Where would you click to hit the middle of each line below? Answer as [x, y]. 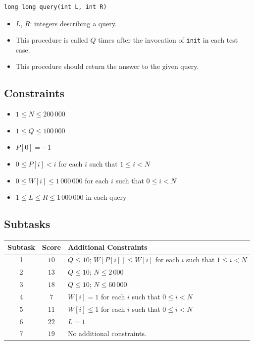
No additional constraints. [107, 333]
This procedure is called [52, 40]
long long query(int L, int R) [55, 7]
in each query [106, 197]
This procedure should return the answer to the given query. [107, 66]
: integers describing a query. [73, 23]
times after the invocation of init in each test [168, 40]
